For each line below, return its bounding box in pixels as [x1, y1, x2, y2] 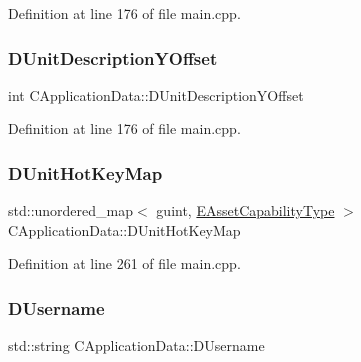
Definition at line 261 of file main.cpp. [8, 253, 241, 274]
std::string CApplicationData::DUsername [8, 335, 265, 356]
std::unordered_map [8, 200, 134, 221]
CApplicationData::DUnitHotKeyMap [8, 219, 241, 240]
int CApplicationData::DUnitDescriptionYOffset [8, 84, 304, 105]
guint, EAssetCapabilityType [156, 200, 335, 221]
